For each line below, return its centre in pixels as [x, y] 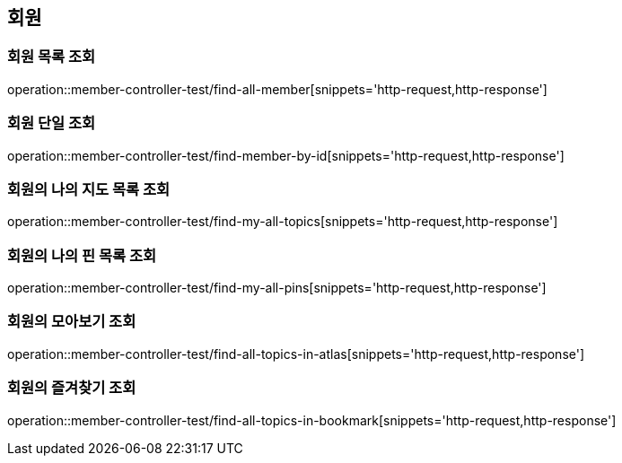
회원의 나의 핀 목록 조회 [82, 255]
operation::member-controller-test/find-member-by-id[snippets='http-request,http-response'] [286, 155]
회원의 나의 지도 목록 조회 [89, 189]
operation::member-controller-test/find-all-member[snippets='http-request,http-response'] [277, 89]
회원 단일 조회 [52, 123]
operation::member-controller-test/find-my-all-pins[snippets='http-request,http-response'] [277, 288]
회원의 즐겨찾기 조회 [72, 388]
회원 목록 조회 [52, 57]
